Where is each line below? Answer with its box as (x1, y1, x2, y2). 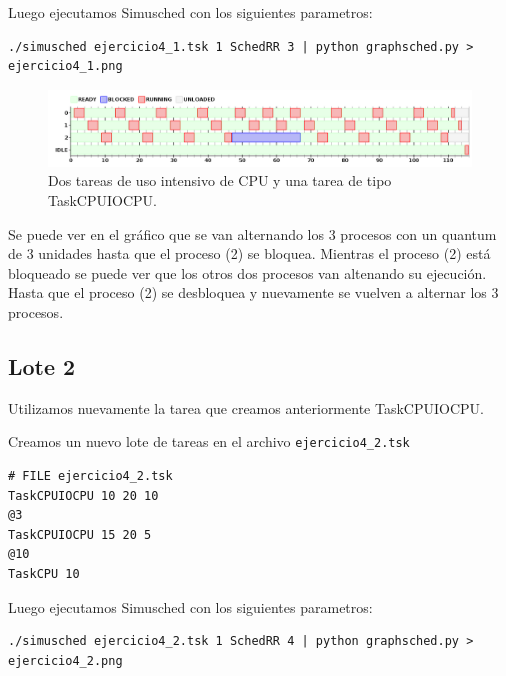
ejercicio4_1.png (8, 59, 123, 74)
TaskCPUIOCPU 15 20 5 (8, 527, 152, 542)
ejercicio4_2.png (8, 653, 123, 668)
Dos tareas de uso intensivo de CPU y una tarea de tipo (48, 170, 392, 191)
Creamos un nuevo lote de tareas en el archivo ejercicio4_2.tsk (8, 431, 410, 452)
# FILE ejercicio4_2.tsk (8, 469, 173, 483)
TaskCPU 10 (8, 566, 80, 581)
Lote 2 (8, 350, 76, 381)
